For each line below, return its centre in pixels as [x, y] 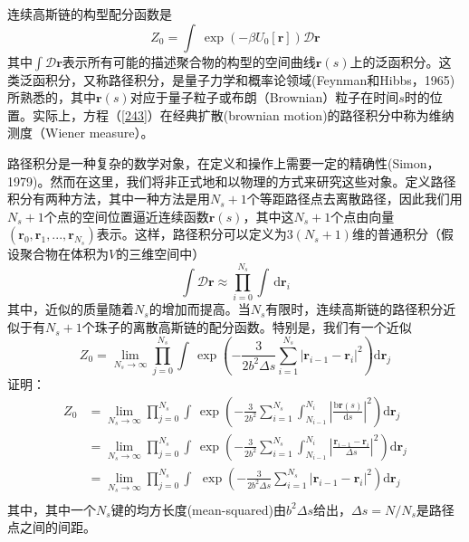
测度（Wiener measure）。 [81, 133]
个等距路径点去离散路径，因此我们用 [354, 199]
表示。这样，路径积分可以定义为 [191, 234]
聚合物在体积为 [64, 254]
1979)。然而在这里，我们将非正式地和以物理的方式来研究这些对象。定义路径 [232, 181]
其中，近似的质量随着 [71, 309]
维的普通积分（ [396, 234]
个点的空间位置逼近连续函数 [126, 216]
